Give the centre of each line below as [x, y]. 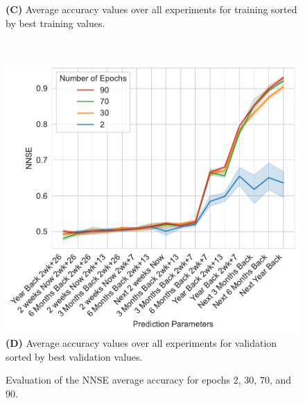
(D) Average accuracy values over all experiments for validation [141, 343]
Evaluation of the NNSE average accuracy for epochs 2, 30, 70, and [149, 380]
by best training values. [55, 23]
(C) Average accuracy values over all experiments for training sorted [151, 9]
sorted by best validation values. [74, 356]
